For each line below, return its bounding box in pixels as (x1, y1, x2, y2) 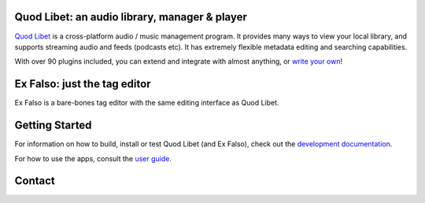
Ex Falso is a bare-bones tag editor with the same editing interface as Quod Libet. (14, 98, 279, 108)
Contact (14, 174, 55, 188)
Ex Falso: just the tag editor (14, 77, 151, 90)
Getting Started (14, 119, 92, 132)
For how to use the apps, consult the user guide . (14, 153, 172, 163)
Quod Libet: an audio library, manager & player (14, 10, 247, 24)
